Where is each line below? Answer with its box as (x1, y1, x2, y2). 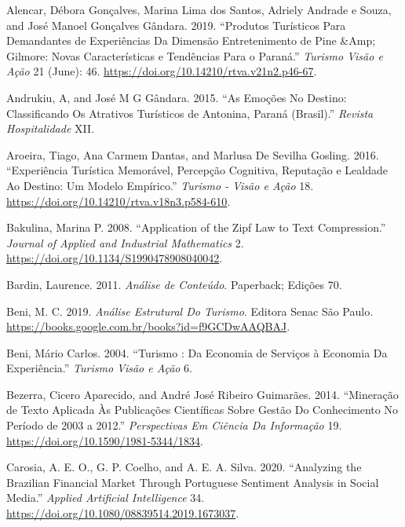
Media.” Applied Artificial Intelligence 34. (6, 489, 205, 506)
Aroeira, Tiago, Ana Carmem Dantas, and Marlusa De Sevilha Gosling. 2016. (6, 146, 379, 163)
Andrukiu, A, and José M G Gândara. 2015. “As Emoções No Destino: (6, 89, 347, 105)
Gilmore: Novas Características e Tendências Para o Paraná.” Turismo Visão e (6, 47, 383, 64)
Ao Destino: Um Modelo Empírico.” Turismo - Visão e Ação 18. (6, 177, 314, 193)
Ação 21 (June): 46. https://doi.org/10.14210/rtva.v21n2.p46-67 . (6, 63, 317, 79)
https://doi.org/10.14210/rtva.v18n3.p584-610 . (6, 192, 231, 209)
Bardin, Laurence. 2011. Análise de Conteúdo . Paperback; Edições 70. (6, 276, 342, 292)
